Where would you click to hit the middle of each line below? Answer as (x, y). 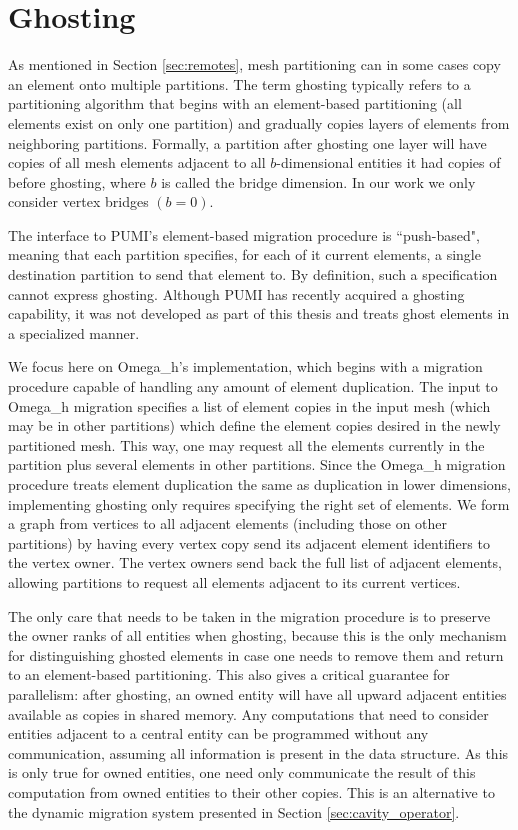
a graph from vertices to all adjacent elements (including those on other (228, 523)
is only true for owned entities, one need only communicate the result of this (242, 772)
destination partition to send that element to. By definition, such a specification (253, 274)
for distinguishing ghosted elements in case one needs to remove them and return (256, 654)
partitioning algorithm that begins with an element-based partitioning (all (235, 103)
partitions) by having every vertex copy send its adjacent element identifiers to (249, 542)
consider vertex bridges (78, 201)
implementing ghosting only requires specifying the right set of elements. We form (259, 503)
